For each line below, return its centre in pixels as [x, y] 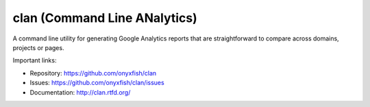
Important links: [35, 60]
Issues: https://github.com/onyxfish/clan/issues [97, 83]
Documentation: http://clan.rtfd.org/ [80, 92]
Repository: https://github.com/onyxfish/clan [93, 73]
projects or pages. [38, 47]
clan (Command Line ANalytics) [105, 18]
